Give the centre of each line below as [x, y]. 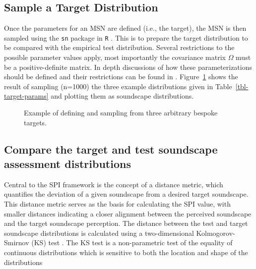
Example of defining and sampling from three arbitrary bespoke [121, 113]
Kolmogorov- [216, 233]
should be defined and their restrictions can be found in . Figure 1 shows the [121, 77]
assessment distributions [67, 163]
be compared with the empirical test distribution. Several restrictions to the [119, 47]
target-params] [26, 96]
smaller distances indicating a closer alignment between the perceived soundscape [128, 213]
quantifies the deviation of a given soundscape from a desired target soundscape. [126, 194]
